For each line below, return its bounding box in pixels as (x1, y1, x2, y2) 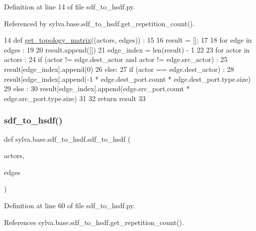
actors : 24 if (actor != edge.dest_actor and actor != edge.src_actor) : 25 (4, 54, 228, 64)
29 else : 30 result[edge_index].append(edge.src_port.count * (4, 83, 190, 94)
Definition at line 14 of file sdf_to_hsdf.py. (4, 1, 135, 11)
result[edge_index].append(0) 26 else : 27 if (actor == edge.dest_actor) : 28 (4, 63, 234, 74)
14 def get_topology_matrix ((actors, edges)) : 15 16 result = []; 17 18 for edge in (4, 35, 252, 45)
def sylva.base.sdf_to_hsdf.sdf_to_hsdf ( (4, 133, 131, 144)
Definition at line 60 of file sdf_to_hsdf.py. (4, 200, 135, 210)
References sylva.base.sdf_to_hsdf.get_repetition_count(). (4, 217, 184, 227)
